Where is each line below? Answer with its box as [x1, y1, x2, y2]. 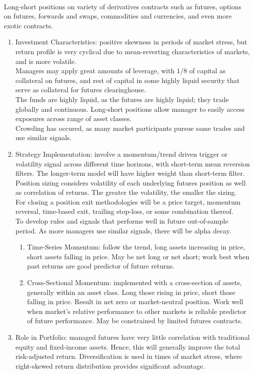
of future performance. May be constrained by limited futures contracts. [27, 315, 243, 326]
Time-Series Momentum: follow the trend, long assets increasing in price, [27, 242, 245, 252]
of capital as [189, 65, 226, 76]
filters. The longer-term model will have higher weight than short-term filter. [15, 168, 245, 178]
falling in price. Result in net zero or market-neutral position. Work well [27, 296, 243, 307]
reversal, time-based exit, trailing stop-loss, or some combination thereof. [15, 206, 233, 216]
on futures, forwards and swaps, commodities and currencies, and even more [4, 11, 232, 21]
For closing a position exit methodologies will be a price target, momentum [15, 196, 241, 207]
